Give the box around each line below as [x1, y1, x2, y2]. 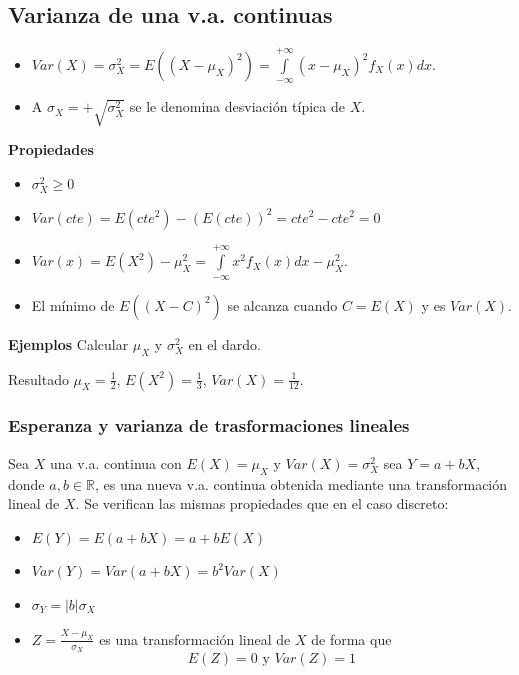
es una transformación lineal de [99, 628, 291, 649]
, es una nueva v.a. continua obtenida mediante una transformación [94, 473, 508, 494]
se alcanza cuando [227, 294, 338, 315]
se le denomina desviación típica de [129, 96, 345, 117]
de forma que [311, 628, 392, 649]
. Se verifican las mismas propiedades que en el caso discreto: [75, 493, 449, 514]
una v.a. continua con [49, 452, 182, 473]
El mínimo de [31, 294, 115, 315]
